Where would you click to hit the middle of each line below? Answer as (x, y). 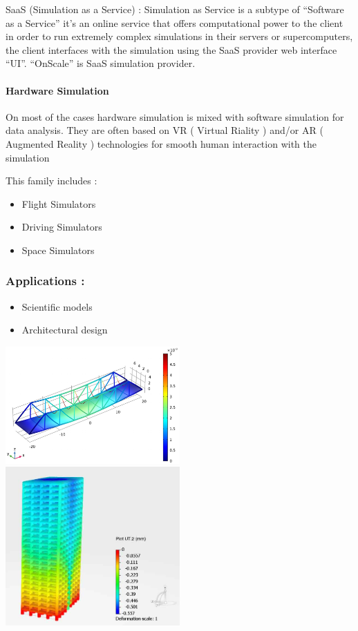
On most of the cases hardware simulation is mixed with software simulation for (175, 116)
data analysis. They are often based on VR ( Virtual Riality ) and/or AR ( (164, 130)
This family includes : (51, 181)
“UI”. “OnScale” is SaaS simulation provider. (101, 63)
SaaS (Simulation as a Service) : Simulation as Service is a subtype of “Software (175, 9)
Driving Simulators (62, 227)
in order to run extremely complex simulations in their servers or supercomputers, (179, 36)
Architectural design (65, 330)
